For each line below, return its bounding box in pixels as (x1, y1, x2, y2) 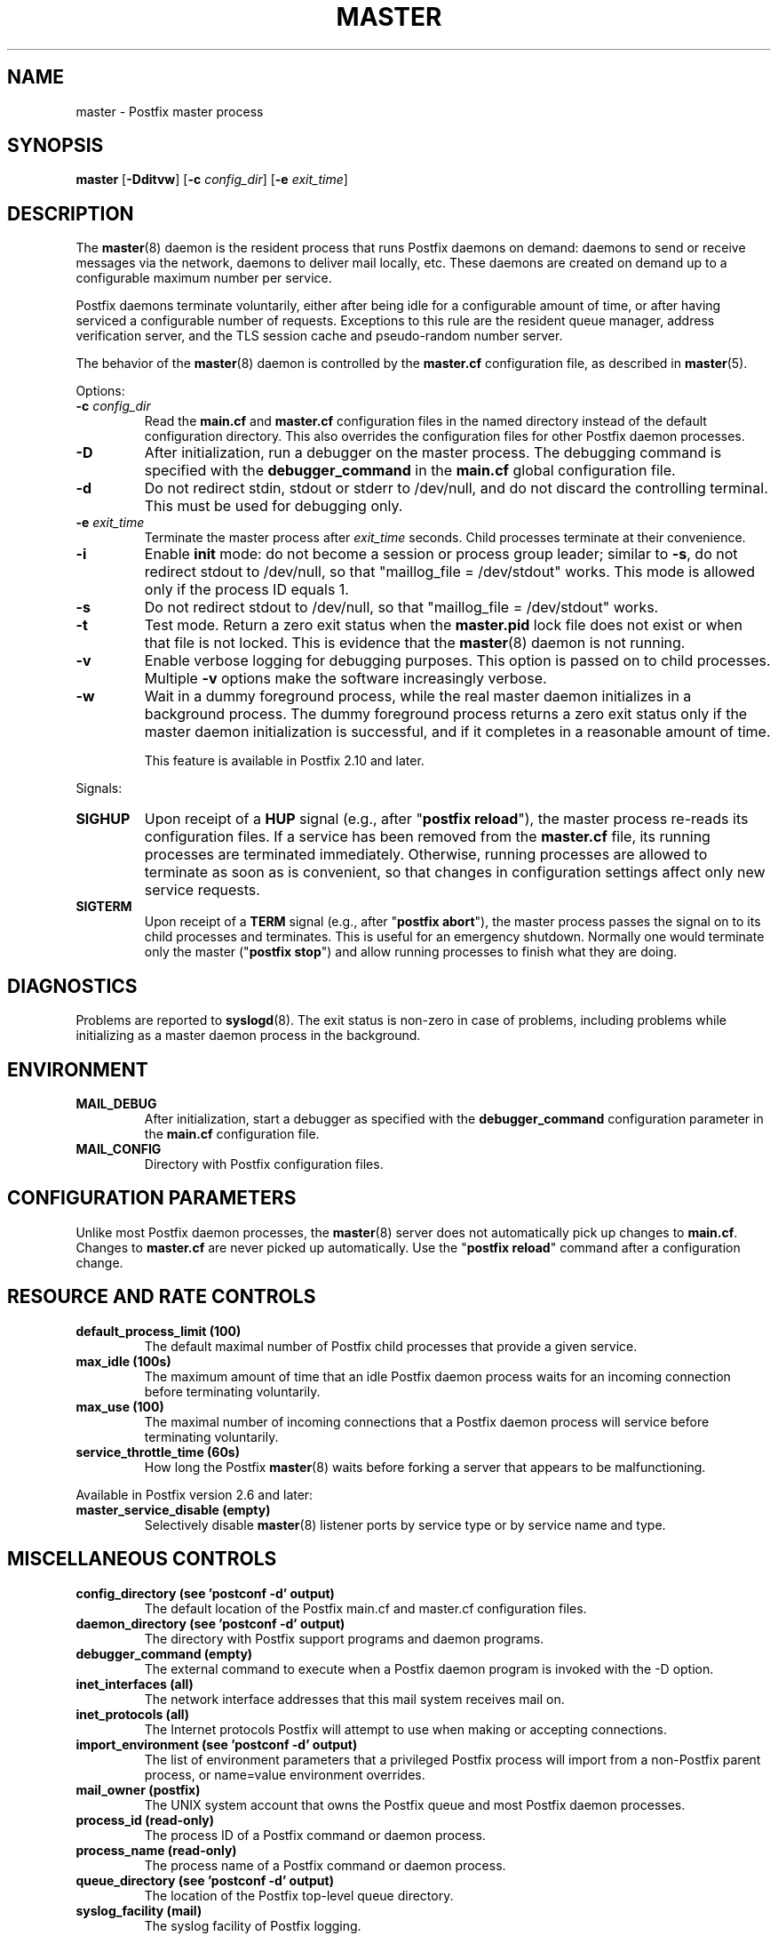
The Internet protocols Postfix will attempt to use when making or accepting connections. (144, 1721, 668, 1737)
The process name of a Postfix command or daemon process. (144, 1857, 506, 1873)
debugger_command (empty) (75, 1645, 253, 1661)
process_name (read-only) (75, 1842, 237, 1858)
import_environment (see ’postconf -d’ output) (75, 1736, 358, 1752)
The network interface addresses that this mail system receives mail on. (144, 1691, 565, 1707)
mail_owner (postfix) (75, 1781, 201, 1797)
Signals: (75, 780, 123, 796)
